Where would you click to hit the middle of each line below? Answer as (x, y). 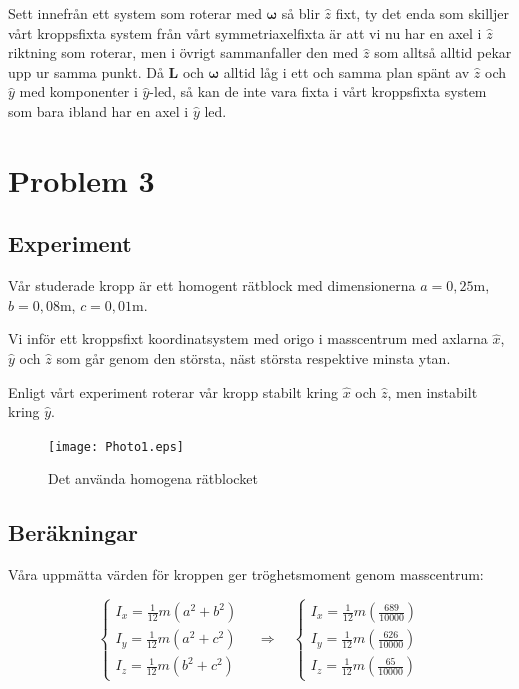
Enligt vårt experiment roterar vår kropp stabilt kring (173, 391)
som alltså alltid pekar (443, 52)
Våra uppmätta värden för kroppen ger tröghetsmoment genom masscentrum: (246, 574)
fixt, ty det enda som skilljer (422, 13)
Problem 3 (81, 179)
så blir (300, 13)
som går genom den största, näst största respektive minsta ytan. (253, 357)
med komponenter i (78, 91)
